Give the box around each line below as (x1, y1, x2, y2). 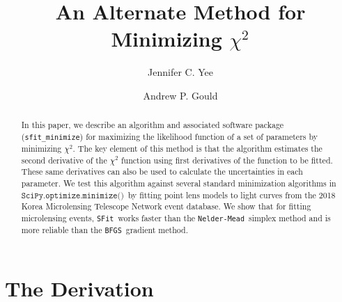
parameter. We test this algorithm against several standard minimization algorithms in (21, 177, 336, 189)
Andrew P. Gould (143, 88, 218, 102)
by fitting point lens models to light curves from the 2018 (127, 189, 336, 200)
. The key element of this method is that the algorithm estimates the (72, 143, 322, 154)
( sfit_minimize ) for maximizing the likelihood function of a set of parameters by (21, 130, 318, 142)
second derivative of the (21, 154, 107, 166)
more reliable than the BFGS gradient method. (21, 224, 188, 236)
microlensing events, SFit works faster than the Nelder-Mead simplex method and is (21, 212, 331, 224)
